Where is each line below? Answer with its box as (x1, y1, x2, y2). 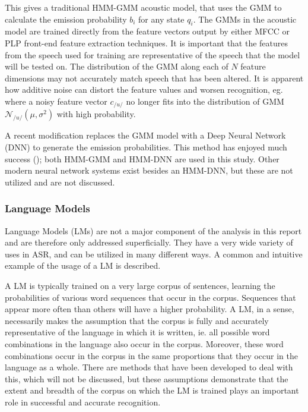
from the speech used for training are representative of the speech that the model (5, 48, 300, 61)
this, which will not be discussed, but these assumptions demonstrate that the (5, 372, 288, 385)
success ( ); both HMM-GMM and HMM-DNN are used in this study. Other (5, 152, 280, 165)
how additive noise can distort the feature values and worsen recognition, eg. (5, 83, 283, 96)
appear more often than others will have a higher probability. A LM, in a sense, (5, 303, 294, 315)
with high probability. (56, 108, 136, 120)
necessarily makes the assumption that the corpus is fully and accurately (5, 314, 269, 326)
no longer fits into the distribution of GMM (126, 95, 284, 107)
